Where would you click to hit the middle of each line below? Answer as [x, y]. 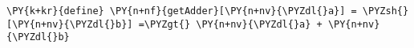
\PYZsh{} [386, 11]
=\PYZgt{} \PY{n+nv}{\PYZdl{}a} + [230, 24]
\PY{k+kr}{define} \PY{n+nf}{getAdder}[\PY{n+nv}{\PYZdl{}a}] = [182, 11]
